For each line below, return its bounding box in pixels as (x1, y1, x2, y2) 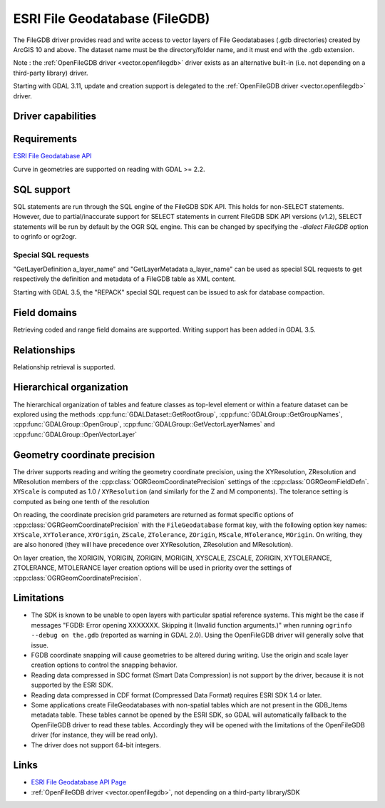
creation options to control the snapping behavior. (31, 660, 178, 670)
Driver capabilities (13, 111, 97, 123)
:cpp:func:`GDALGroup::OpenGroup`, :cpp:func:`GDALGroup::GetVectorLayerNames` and (13, 420, 275, 429)
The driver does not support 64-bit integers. (31, 740, 161, 749)
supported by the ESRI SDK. (31, 681, 113, 690)
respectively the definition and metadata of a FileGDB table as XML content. (13, 275, 237, 283)
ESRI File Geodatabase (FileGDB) (13, 11, 210, 26)
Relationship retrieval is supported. (13, 362, 115, 371)
